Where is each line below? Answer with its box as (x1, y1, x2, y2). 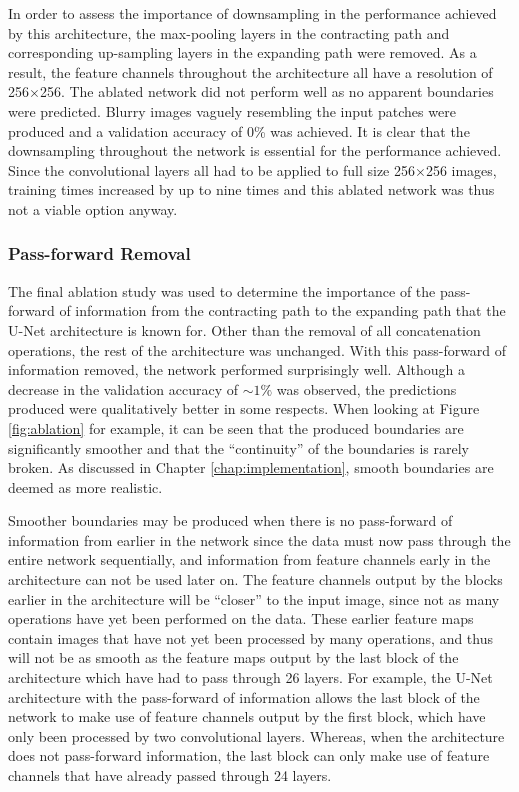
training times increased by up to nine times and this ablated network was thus (8, 179, 495, 200)
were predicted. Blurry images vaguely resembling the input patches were (8, 100, 456, 121)
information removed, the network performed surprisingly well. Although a (8, 359, 466, 380)
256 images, (425, 159, 497, 180)
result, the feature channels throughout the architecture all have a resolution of (8, 61, 493, 82)
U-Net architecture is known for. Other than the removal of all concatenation (8, 319, 481, 340)
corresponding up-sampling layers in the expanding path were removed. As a (8, 42, 477, 63)
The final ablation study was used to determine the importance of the (8, 280, 436, 301)
